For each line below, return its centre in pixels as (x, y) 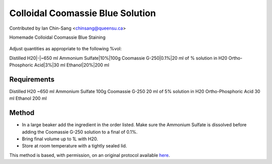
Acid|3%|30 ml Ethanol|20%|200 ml (72, 65)
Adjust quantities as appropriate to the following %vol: (65, 49)
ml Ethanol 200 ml (28, 99)
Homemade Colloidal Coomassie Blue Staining (57, 37)
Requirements (32, 79)
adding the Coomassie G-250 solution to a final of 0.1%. (80, 132)
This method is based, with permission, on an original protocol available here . (90, 155)
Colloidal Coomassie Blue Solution (83, 13)
